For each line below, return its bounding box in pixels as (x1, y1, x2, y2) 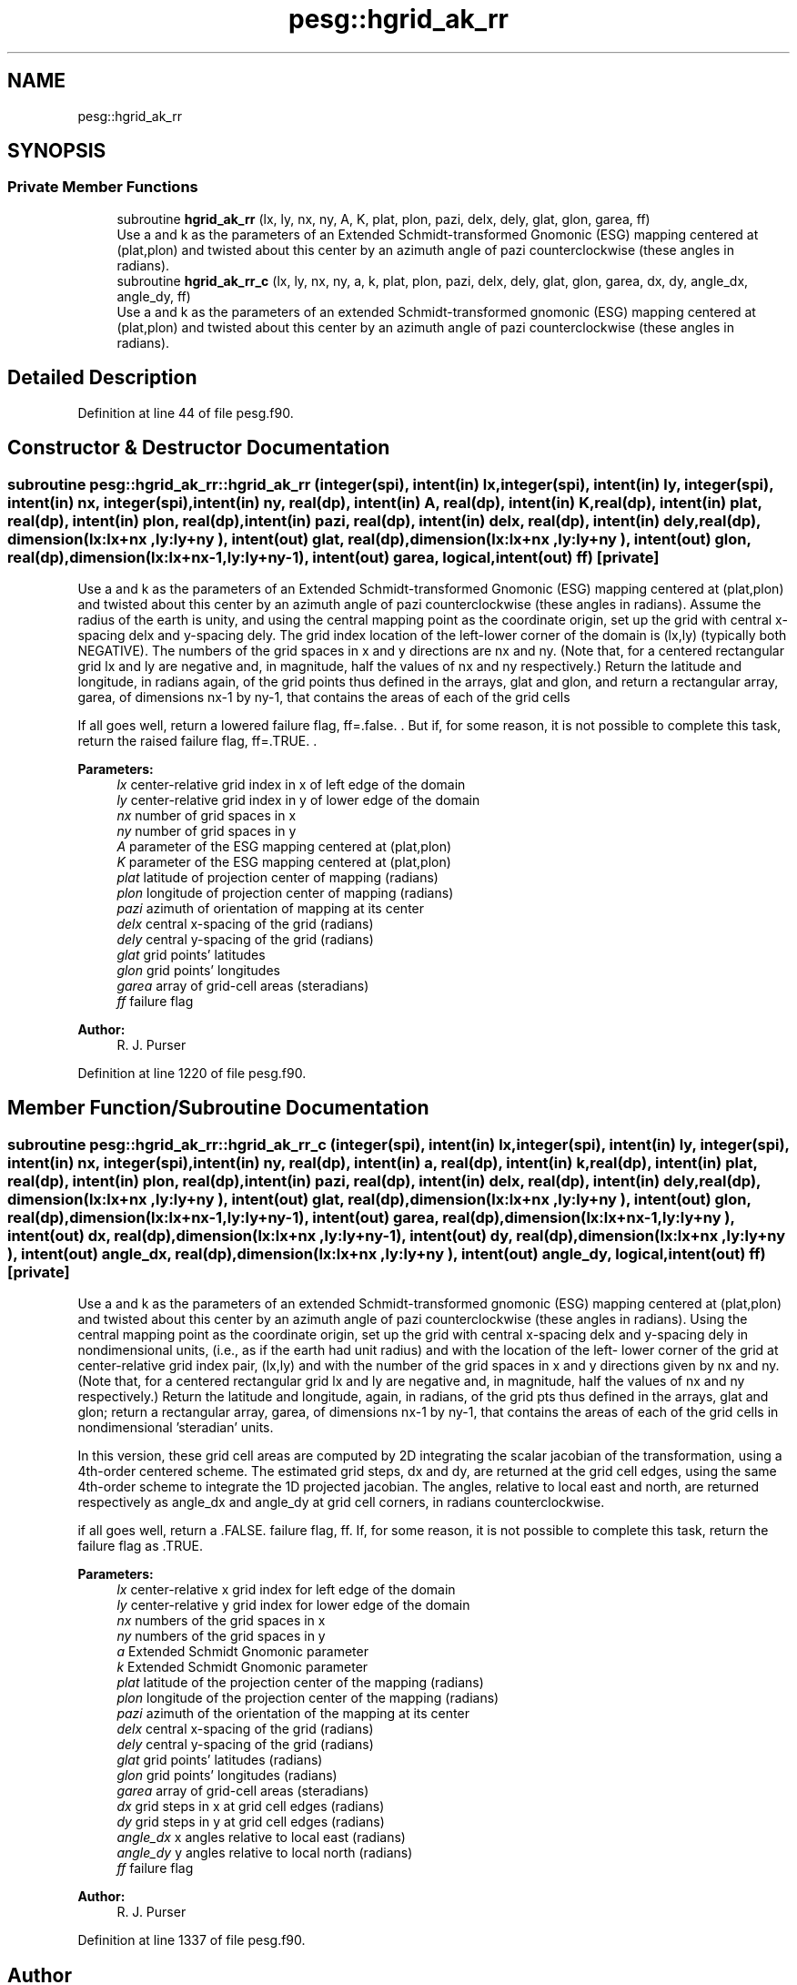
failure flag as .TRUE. (77, 1538, 204, 1554)
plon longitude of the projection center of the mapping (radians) (116, 1690, 499, 1706)
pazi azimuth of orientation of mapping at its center (116, 900, 425, 916)
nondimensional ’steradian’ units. (77, 1420, 274, 1436)
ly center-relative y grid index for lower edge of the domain (116, 1597, 470, 1613)
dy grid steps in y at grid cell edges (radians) (116, 1814, 385, 1830)
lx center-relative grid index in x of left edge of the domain (116, 776, 466, 792)
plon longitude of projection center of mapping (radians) (116, 884, 454, 901)
